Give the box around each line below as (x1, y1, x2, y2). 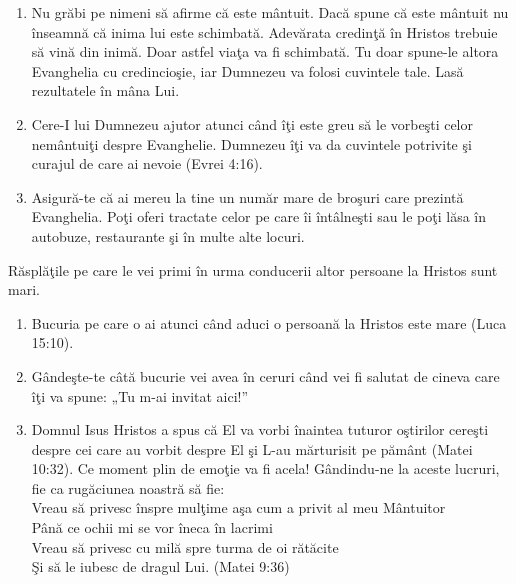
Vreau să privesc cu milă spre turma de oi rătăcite (31, 536, 339, 557)
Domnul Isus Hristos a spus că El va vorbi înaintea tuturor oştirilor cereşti (31, 419, 489, 440)
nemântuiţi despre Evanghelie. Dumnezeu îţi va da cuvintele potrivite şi (31, 133, 472, 154)
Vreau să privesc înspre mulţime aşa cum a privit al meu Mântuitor (31, 497, 446, 518)
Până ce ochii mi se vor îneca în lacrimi (31, 517, 273, 538)
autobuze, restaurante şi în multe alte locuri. (31, 225, 305, 246)
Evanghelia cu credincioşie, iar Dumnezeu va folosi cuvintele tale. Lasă (31, 60, 464, 81)
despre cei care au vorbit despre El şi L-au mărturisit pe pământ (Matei (31, 438, 473, 459)
